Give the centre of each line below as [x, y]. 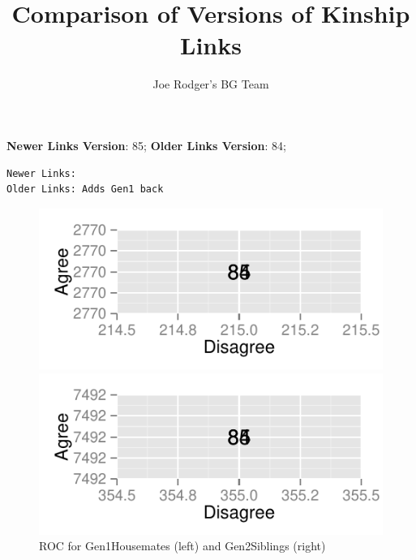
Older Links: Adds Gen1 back [85, 190]
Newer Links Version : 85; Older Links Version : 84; [146, 145]
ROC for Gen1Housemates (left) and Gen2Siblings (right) [182, 546]
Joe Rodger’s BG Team [211, 84]
